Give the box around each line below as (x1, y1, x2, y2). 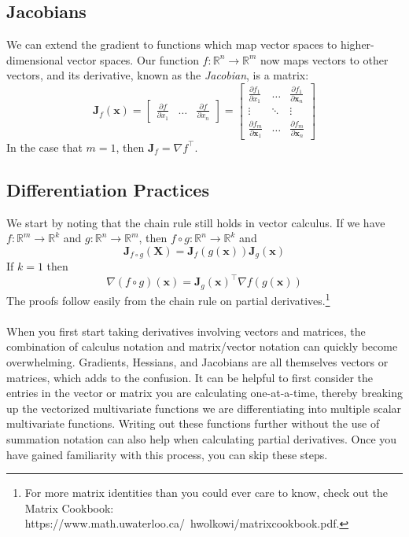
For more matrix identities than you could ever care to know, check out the (24, 484, 389, 501)
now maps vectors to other (260, 51, 389, 68)
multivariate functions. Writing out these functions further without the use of (6, 415, 380, 432)
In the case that (6, 138, 83, 155)
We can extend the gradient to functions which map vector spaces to (6, 36, 337, 53)
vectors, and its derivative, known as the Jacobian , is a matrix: (6, 67, 309, 83)
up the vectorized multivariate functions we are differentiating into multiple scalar (6, 399, 402, 416)
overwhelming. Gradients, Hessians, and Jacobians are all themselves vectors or (6, 353, 389, 370)
